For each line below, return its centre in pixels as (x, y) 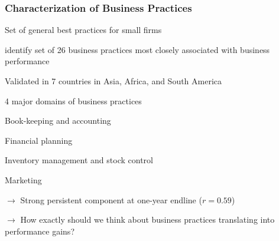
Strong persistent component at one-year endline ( (111, 199)
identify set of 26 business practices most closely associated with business (137, 49)
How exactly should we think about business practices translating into (147, 219)
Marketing (23, 179)
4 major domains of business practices (73, 100)
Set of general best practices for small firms (83, 30)
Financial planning (39, 140)
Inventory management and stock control (79, 160)
